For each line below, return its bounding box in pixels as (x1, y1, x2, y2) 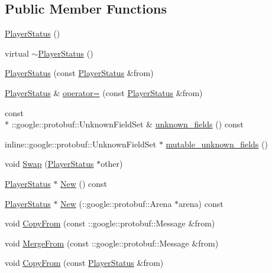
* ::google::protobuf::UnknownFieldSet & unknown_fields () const (5, 118, 244, 130)
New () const (60, 177, 108, 189)
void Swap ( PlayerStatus (5, 157, 94, 170)
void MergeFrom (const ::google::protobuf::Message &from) (5, 236, 219, 249)
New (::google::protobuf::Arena (60, 197, 172, 209)
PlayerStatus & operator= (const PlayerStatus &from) (5, 86, 203, 98)
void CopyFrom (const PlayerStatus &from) (5, 256, 164, 269)
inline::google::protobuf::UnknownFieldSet (5, 137, 157, 150)
